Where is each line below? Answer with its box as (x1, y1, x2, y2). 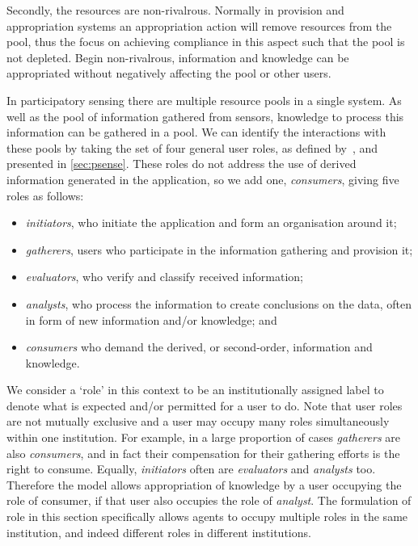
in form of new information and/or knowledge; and (25, 311, 277, 328)
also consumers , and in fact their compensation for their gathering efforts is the (6, 444, 400, 461)
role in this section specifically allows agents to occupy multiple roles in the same (6, 508, 408, 525)
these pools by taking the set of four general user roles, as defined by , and (6, 139, 378, 156)
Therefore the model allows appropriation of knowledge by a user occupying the (6, 476, 402, 493)
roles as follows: (6, 187, 84, 204)
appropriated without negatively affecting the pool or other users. (6, 65, 331, 82)
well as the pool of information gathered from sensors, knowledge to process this (6, 107, 404, 124)
